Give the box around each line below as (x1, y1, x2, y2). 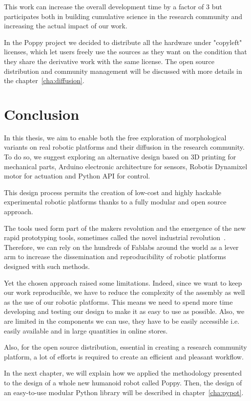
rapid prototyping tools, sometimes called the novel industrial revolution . (4, 232, 226, 243)
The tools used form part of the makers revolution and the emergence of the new (4, 223, 246, 233)
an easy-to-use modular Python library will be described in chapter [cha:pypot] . (4, 387, 244, 397)
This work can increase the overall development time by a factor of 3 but (4, 1, 222, 11)
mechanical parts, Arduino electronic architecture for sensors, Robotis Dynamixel (4, 161, 248, 171)
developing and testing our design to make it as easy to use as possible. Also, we (4, 306, 245, 316)
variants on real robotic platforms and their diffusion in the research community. (4, 142, 245, 152)
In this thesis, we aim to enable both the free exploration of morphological (4, 132, 227, 142)
